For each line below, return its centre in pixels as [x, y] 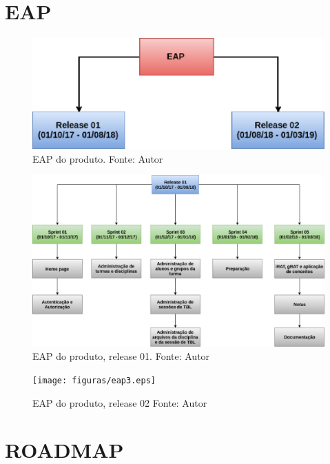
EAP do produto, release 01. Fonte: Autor [121, 356]
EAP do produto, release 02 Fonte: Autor [120, 402]
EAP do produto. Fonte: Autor [98, 158]
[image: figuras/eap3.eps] [94, 381]
